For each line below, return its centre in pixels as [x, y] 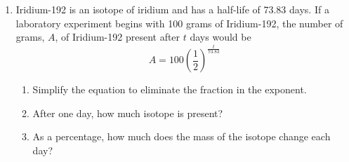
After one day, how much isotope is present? [128, 113]
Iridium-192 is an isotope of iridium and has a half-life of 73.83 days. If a [172, 9]
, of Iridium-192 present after [118, 37]
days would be [220, 37]
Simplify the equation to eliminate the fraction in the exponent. [170, 89]
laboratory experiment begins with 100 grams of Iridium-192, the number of [179, 23]
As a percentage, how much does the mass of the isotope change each [182, 136]
